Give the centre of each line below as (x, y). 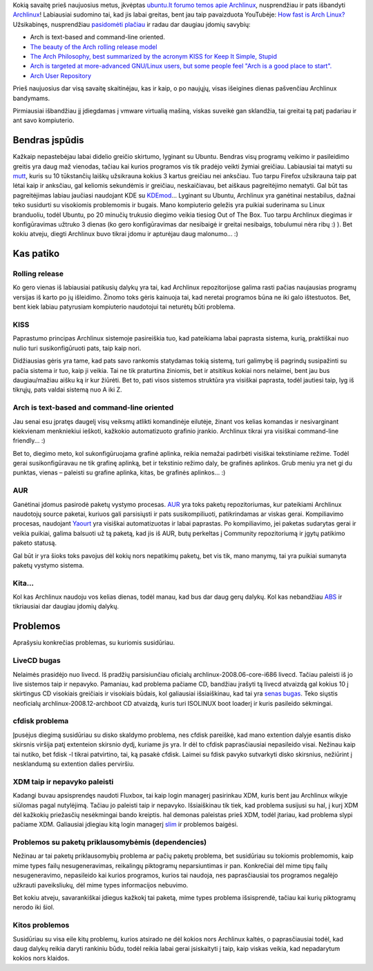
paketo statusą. (35, 543)
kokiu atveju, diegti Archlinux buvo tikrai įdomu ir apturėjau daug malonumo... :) (125, 234)
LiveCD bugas (37, 661)
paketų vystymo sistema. (48, 565)
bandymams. (31, 98)
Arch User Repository (60, 75)
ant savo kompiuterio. (44, 120)
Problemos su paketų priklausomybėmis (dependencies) (110, 843)
